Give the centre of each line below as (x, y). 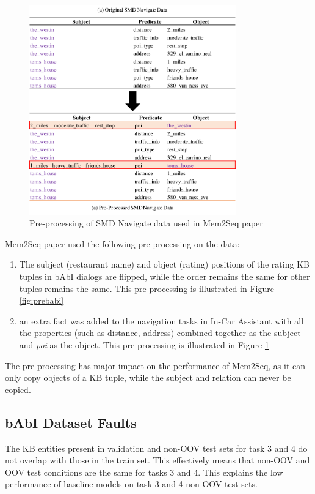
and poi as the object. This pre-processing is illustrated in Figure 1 (144, 345)
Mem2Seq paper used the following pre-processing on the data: (122, 243)
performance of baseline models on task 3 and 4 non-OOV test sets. (131, 484)
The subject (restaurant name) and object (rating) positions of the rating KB (164, 264)
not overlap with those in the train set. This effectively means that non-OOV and (157, 460)
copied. (18, 389)
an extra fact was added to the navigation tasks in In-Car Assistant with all (161, 320)
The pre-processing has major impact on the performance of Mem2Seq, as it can (155, 365)
